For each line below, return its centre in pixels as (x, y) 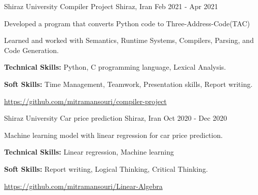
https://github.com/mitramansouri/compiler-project (85, 101)
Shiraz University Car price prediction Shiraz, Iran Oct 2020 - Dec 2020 (116, 118)
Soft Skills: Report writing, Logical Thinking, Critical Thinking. (106, 168)
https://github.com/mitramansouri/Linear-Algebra (83, 186)
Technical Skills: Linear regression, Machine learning (89, 152)
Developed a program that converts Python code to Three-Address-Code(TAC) (127, 23)
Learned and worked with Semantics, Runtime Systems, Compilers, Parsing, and (129, 40)
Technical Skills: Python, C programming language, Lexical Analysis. (115, 67)
